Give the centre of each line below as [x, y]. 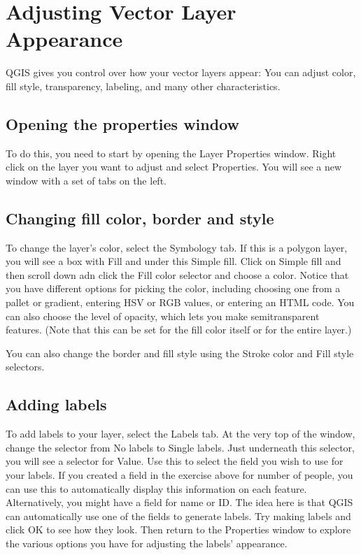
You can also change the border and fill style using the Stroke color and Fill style [180, 353]
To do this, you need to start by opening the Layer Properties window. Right [171, 153]
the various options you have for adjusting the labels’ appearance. [147, 543]
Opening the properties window [123, 123]
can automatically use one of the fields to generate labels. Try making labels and [178, 516]
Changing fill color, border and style [140, 218]
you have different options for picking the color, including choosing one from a [173, 288]
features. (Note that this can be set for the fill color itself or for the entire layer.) [179, 330]
